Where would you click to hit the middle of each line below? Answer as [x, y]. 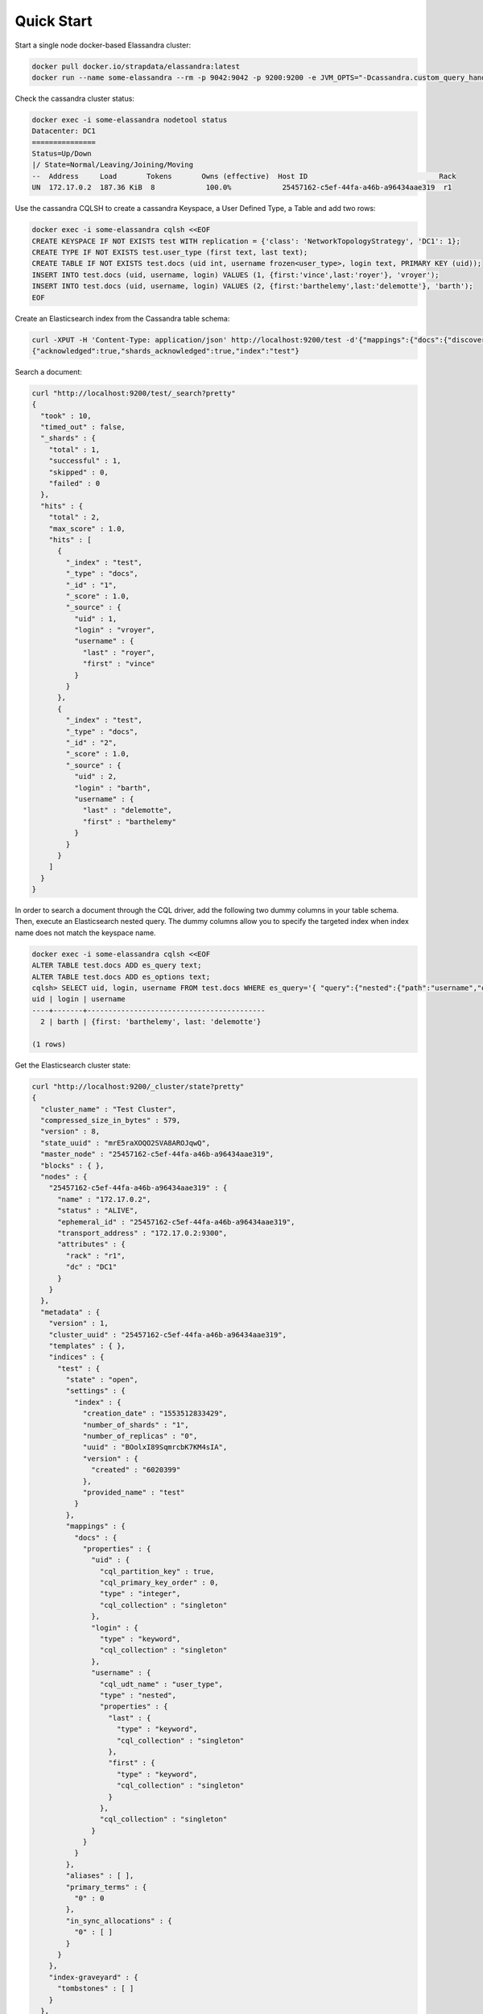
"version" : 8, [70, 1131]
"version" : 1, [78, 1324]
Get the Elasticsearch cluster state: [73, 1065]
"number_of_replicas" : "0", [140, 1436]
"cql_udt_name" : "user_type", [161, 1684]
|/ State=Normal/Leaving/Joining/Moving [112, 165]
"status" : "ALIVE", [98, 1211]
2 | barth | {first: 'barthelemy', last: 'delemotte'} [151, 1022]
